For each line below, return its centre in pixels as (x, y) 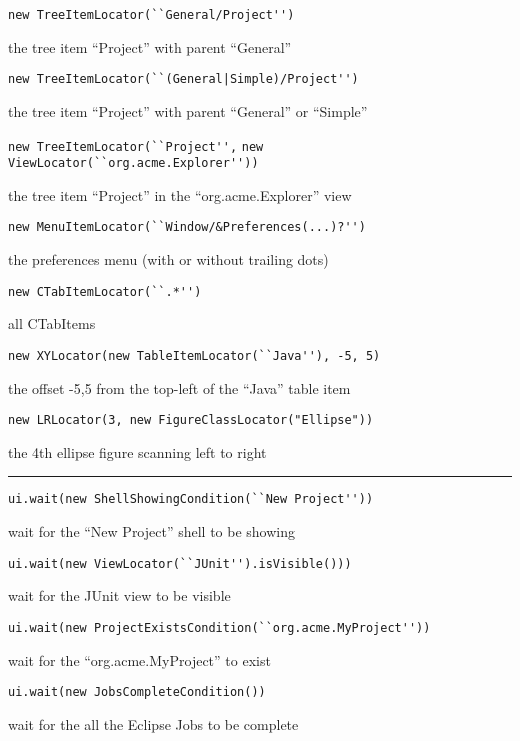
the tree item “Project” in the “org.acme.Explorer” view (180, 194)
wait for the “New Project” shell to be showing (152, 531)
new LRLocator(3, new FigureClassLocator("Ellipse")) (191, 420)
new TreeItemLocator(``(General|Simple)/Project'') (183, 79)
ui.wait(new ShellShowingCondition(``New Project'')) (191, 499)
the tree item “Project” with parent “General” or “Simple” (188, 110)
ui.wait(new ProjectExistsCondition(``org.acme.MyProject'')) (219, 627)
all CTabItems (52, 323)
